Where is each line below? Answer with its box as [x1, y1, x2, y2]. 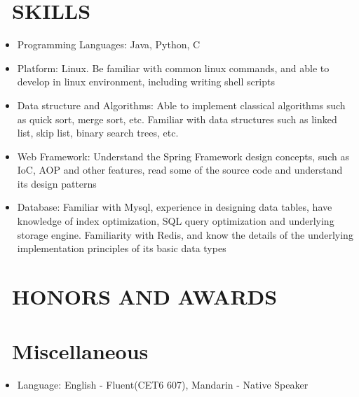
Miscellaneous [12, 337, 149, 365]
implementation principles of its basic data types [17, 241, 226, 256]
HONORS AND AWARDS [12, 282, 278, 311]
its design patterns [17, 176, 97, 190]
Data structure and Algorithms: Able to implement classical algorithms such [17, 97, 346, 112]
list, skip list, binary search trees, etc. [17, 125, 179, 140]
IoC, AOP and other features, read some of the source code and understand [17, 162, 343, 177]
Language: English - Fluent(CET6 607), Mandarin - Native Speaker [17, 377, 309, 392]
